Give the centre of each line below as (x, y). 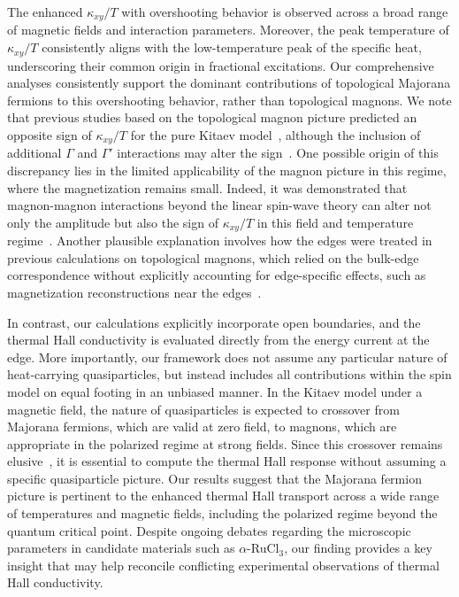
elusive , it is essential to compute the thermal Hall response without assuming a (227, 461)
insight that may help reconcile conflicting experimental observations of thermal (223, 565)
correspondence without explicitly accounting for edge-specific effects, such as (217, 275)
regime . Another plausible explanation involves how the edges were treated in (220, 240)
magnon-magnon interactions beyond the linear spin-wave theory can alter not (219, 205)
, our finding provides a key (358, 548)
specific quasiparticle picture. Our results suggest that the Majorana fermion (214, 478)
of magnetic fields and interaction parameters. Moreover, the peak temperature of (228, 30)
